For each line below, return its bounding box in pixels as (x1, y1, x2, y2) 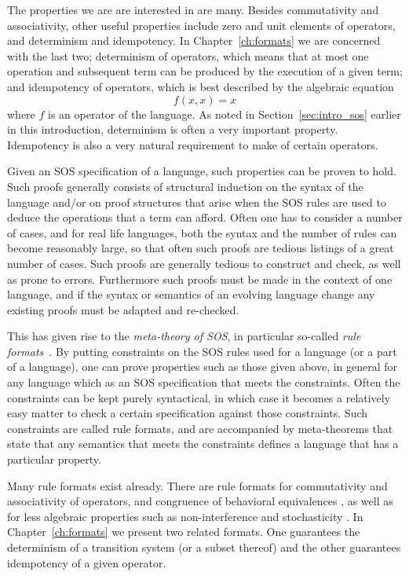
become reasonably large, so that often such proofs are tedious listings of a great (7, 240, 394, 256)
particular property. (7, 451, 101, 468)
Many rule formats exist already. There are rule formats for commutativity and (7, 477, 388, 493)
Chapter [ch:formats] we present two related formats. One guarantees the (7, 523, 360, 540)
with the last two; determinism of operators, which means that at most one (7, 47, 369, 64)
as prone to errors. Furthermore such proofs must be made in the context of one (7, 270, 393, 287)
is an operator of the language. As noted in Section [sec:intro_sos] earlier (48, 105, 401, 122)
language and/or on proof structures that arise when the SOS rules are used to (7, 193, 386, 210)
